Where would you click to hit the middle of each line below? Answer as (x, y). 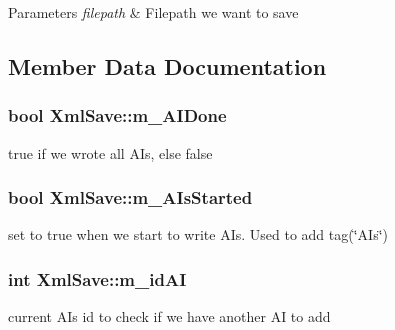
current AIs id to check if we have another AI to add (169, 316)
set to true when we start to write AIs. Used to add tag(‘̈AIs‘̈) (198, 234)
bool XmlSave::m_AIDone (117, 115)
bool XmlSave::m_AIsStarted (130, 197)
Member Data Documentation (167, 65)
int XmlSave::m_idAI (97, 278)
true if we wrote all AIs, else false (110, 152)
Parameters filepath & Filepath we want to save (153, 12)
